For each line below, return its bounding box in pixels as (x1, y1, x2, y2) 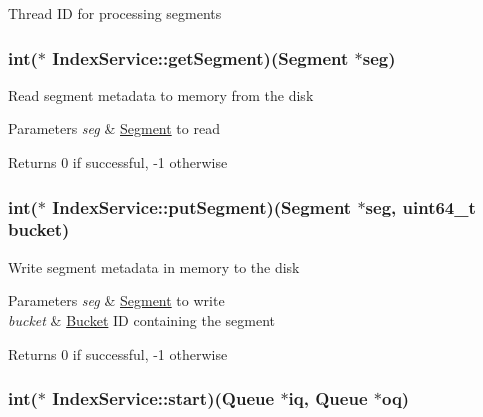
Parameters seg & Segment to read (8, 118, 220, 139)
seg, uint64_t (365, 194, 476, 219)
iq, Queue (288, 386, 368, 411)
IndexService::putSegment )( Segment (52, 194, 352, 219)
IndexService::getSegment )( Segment (52, 45, 349, 70)
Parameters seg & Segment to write (8, 290, 225, 311)
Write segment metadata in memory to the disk (8, 256, 300, 277)
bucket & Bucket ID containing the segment (8, 309, 276, 330)
